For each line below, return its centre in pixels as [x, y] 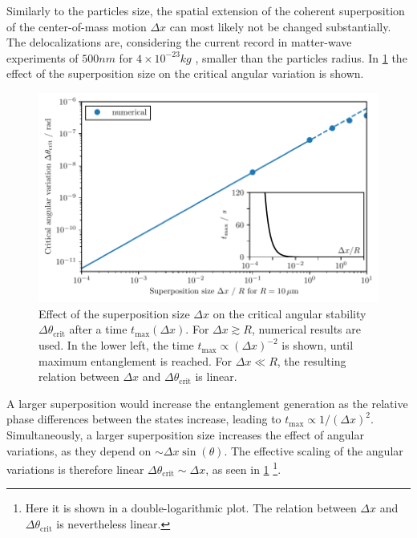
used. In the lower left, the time [116, 345]
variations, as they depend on [79, 450]
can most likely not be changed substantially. [280, 26]
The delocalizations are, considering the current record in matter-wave [179, 42]
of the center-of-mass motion [77, 26]
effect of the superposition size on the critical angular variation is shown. [185, 73]
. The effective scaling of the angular [314, 450]
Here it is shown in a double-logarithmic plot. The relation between [191, 508]
